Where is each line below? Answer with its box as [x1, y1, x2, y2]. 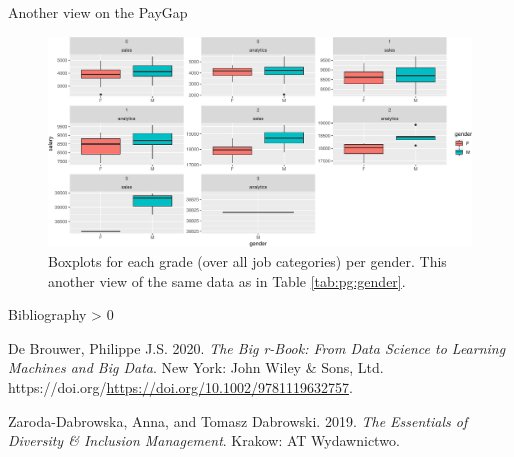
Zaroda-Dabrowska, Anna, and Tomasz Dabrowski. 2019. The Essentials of [8, 410, 468, 431]
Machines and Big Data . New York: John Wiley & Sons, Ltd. [8, 357, 384, 378]
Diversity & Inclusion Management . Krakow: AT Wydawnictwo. [8, 430, 400, 451]
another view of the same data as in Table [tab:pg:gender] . [48, 270, 406, 291]
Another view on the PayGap [8, 2, 188, 22]
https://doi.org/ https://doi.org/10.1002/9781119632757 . [8, 376, 353, 397]
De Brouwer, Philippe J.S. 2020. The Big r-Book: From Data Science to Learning [8, 337, 506, 358]
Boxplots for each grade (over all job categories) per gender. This [48, 250, 447, 271]
